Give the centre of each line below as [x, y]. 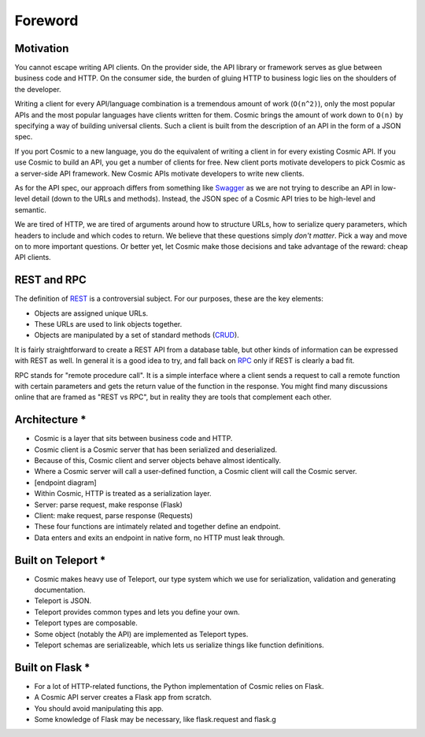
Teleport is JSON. [63, 601]
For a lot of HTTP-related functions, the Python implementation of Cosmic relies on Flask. [179, 686]
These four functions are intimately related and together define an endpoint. [157, 527]
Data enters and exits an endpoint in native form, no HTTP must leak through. [159, 537]
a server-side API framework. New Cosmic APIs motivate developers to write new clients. [159, 173]
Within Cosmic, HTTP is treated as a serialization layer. [123, 494]
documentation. [60, 590]
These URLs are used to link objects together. [108, 324]
